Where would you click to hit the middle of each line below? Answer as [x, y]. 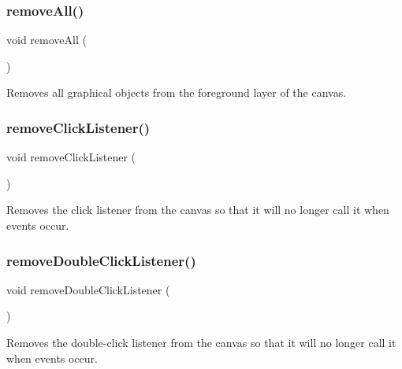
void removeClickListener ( [71, 157]
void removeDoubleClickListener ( [88, 289]
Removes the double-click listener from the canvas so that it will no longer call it [201, 342]
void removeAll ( [47, 40]
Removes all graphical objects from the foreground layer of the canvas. [177, 92]
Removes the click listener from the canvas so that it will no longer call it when [198, 210]
